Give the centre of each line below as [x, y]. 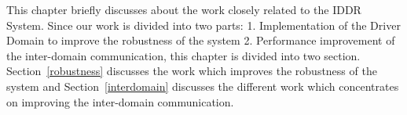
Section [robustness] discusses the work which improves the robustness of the [192, 71]
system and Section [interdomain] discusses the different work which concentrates [203, 86]
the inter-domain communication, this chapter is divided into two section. [183, 55]
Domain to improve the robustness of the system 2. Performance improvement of [201, 40]
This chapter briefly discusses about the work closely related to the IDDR [184, 9]
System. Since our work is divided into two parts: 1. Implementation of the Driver [203, 25]
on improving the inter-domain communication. [120, 101]
